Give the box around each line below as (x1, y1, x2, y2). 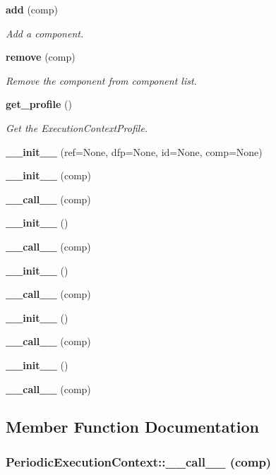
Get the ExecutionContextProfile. (6, 120, 148, 135)
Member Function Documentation (6, 416, 260, 438)
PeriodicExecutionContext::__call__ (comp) (6, 452, 272, 470)
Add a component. (6, 25, 84, 40)
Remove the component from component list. (6, 73, 197, 88)
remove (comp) (6, 49, 76, 64)
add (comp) (6, 2, 58, 16)
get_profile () (6, 97, 72, 112)
